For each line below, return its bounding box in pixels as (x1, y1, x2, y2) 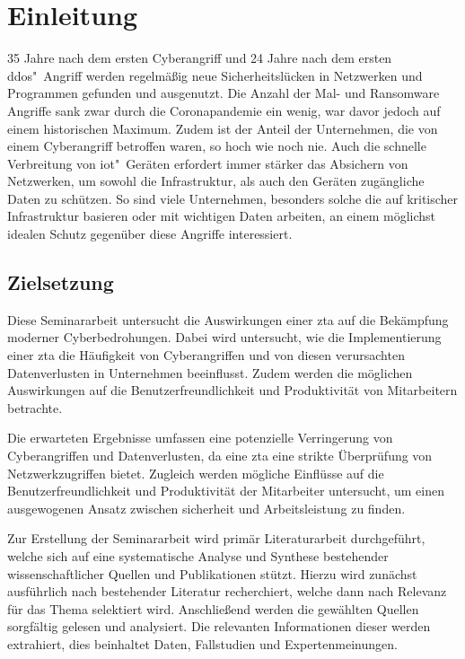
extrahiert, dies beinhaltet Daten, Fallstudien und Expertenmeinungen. (7, 634, 398, 653)
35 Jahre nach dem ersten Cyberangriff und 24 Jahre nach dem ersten (7, 48, 392, 67)
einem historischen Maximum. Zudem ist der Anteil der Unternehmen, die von (7, 119, 438, 137)
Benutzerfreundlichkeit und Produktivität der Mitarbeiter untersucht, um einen (7, 481, 444, 500)
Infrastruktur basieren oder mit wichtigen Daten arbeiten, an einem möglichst (7, 206, 436, 225)
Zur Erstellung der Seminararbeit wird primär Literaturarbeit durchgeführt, (7, 529, 426, 548)
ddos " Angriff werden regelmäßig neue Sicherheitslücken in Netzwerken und (7, 66, 423, 84)
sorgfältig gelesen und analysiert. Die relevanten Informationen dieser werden (7, 617, 431, 636)
